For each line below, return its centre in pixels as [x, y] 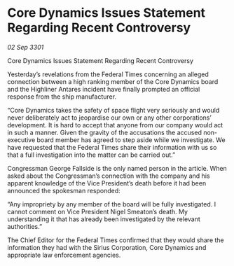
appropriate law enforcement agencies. [64, 255]
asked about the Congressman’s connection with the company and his [109, 176]
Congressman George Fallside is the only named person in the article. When [117, 168]
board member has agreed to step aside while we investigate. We [131, 140]
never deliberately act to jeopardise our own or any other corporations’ [109, 118]
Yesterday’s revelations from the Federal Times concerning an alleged [108, 74]
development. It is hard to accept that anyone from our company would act [115, 125]
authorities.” [25, 226]
